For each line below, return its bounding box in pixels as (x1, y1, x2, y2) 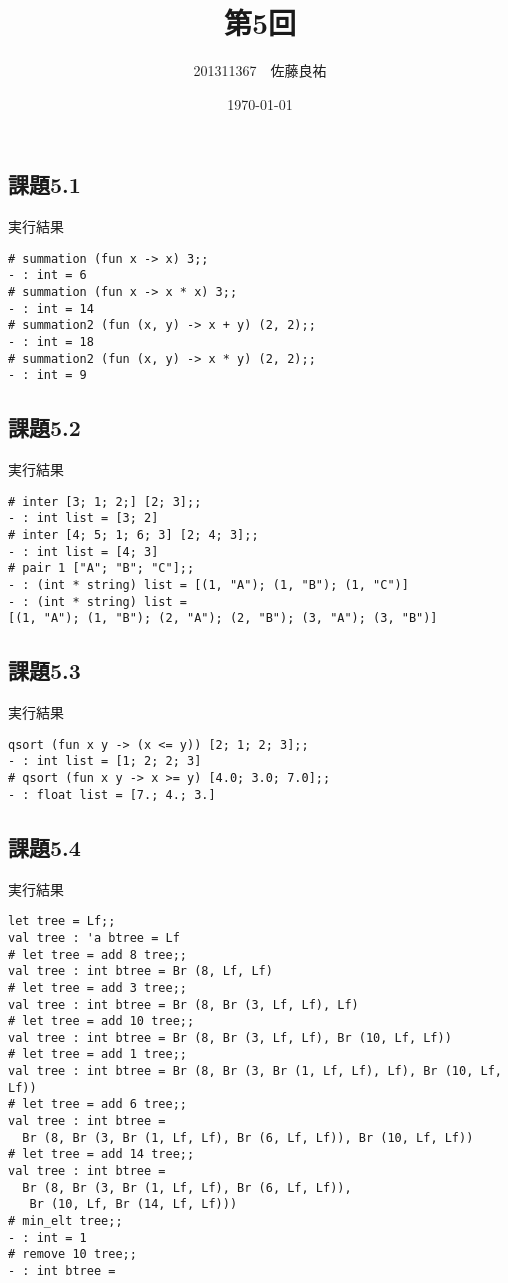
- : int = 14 (8, 301, 94, 316)
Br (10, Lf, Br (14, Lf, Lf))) (29, 1197, 238, 1212)
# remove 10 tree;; (8, 1247, 137, 1262)
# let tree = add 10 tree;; (8, 1014, 195, 1029)
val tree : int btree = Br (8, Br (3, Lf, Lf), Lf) (8, 997, 359, 1012)
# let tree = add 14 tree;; (8, 1147, 195, 1162)
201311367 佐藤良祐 (193, 60, 327, 81)
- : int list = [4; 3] (8, 544, 159, 559)
